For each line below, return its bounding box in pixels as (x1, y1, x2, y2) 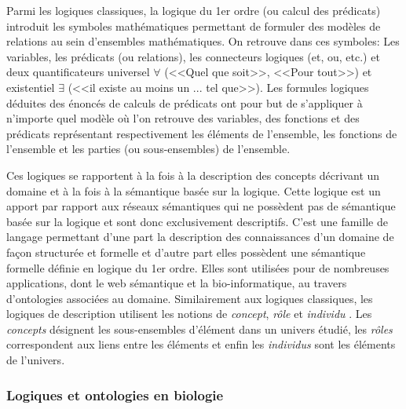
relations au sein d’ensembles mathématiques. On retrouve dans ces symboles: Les (6, 33, 400, 49)
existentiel (6, 79, 55, 95)
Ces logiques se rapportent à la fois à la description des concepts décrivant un (6, 166, 380, 183)
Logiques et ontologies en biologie (6, 385, 224, 404)
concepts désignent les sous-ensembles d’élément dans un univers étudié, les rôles (6, 320, 393, 337)
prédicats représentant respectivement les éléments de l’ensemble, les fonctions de (6, 125, 397, 141)
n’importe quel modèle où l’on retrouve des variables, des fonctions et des (6, 110, 360, 126)
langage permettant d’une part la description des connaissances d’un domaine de (6, 228, 394, 245)
